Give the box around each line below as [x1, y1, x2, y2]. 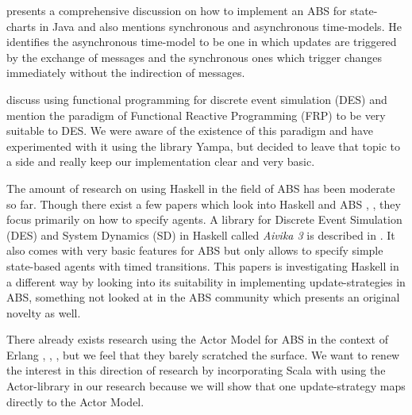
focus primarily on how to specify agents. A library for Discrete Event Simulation [6, 211, 402, 228]
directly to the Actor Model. [6, 393, 144, 409]
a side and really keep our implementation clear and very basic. [6, 153, 315, 170]
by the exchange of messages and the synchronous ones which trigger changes [6, 48, 383, 65]
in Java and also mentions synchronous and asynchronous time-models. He [39, 17, 402, 34]
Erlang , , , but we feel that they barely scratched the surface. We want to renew [6, 346, 400, 363]
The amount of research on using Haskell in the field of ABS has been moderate [6, 179, 395, 196]
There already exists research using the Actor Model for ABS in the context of [6, 331, 388, 348]
